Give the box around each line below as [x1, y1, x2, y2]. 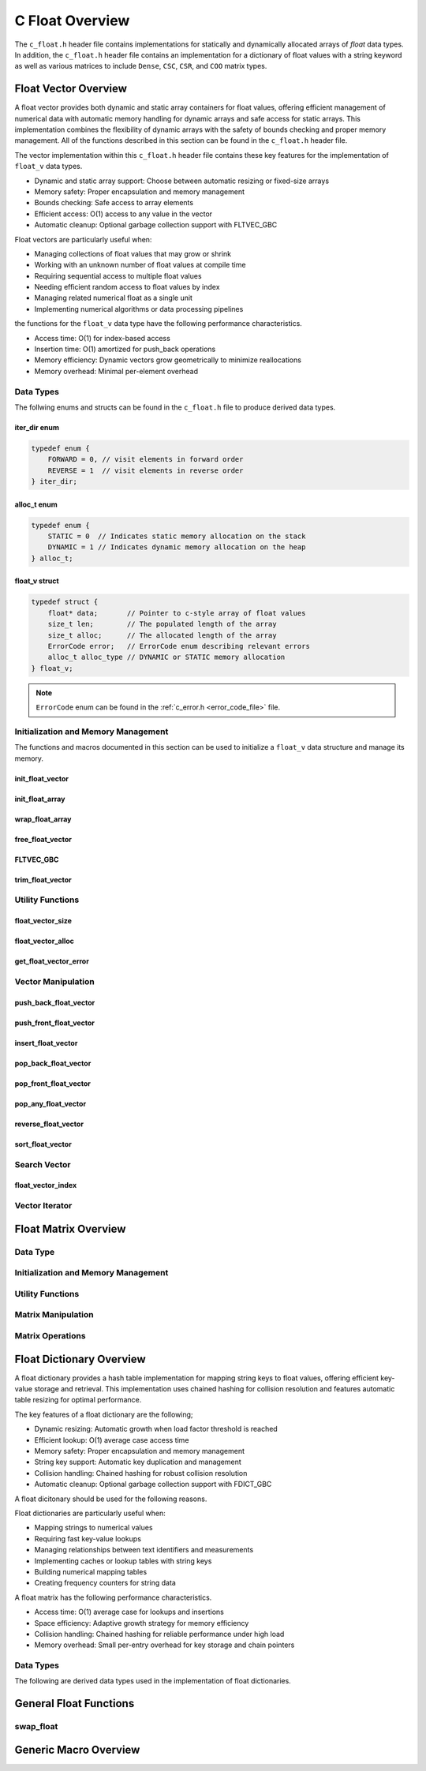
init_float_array [14, 794, 65, 803]
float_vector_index [14, 1181, 77, 1190]
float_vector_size [14, 916, 73, 926]
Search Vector [14, 1159, 71, 1170]
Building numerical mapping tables [34, 1567, 148, 1576]
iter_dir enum [14, 422, 59, 432]
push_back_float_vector [14, 998, 95, 1007]
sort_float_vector [14, 1139, 73, 1148]
